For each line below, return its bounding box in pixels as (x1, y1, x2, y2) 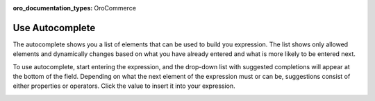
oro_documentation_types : (12, 4, 93, 12)
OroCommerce (94, 4, 137, 12)
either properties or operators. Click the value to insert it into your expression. (12, 82, 235, 90)
